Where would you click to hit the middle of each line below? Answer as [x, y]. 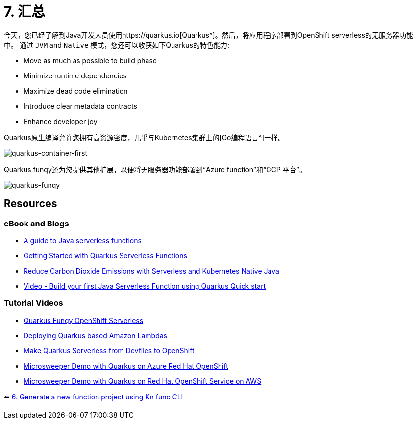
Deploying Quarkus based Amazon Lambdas [96, 335]
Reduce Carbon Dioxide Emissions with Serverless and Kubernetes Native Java [151, 271]
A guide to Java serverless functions [83, 240]
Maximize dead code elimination [76, 91]
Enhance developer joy [61, 121]
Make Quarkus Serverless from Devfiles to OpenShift [109, 350]
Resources [31, 204]
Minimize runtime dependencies [75, 75]
